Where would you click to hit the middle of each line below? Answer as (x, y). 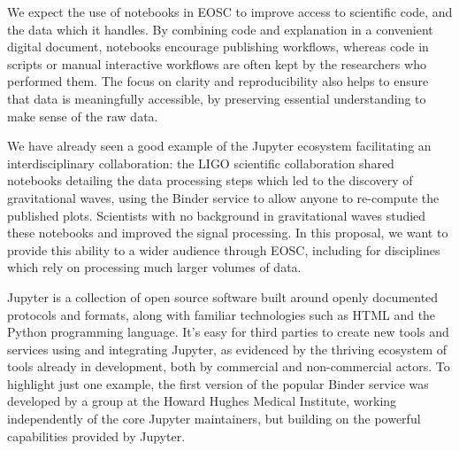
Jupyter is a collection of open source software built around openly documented (223, 296)
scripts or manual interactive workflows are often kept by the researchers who (217, 63)
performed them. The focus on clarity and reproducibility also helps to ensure (218, 81)
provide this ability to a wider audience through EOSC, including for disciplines (224, 249)
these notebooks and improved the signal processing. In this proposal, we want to (228, 233)
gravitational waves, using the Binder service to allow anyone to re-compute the (223, 197)
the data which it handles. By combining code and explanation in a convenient (220, 29)
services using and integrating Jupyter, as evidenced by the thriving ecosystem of (227, 349)
